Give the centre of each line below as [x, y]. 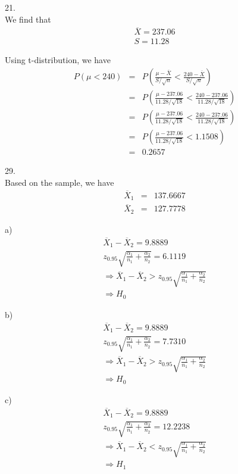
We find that [28, 19]
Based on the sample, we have [59, 182]
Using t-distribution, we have [58, 60]
